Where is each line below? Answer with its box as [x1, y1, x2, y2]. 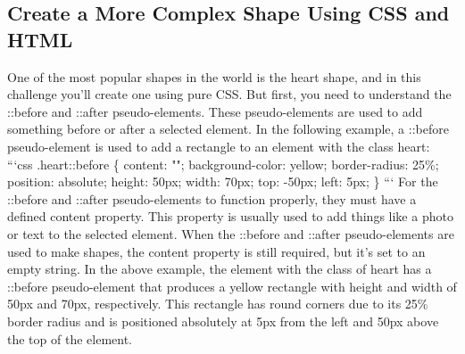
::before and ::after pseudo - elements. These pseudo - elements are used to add [7, 102, 423, 120]
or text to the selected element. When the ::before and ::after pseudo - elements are [7, 224, 454, 243]
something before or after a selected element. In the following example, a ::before [7, 119, 449, 138]
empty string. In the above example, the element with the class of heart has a [7, 259, 432, 278]
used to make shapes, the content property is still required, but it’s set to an [7, 242, 426, 260]
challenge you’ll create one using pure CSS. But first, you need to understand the [7, 85, 452, 103]
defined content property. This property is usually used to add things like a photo [7, 207, 453, 226]
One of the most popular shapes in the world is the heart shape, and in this [7, 67, 421, 86]
